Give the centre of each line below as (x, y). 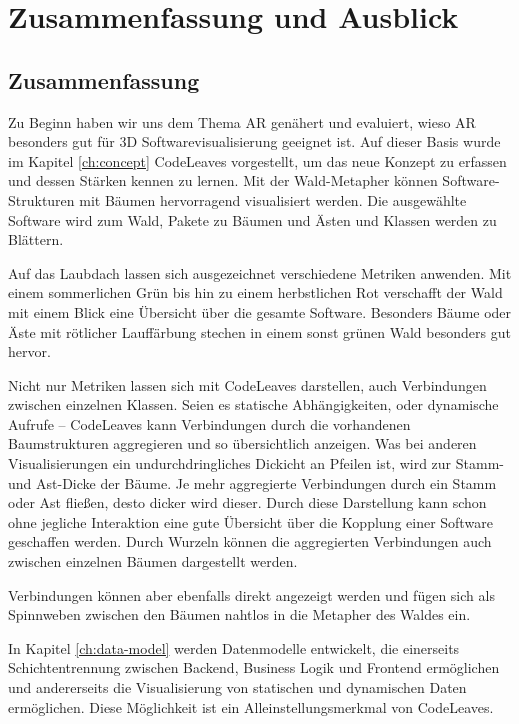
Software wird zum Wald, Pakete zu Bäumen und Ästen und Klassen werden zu (252, 219)
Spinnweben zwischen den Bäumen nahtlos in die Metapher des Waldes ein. (239, 614)
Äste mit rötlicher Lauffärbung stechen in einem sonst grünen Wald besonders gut (259, 331)
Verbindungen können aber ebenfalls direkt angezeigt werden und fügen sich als (251, 594)
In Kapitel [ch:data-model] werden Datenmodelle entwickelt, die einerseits (234, 647)
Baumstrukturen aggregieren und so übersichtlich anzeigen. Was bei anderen (242, 443)
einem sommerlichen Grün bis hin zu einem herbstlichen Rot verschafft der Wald (255, 292)
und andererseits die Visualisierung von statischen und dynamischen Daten (237, 687)
